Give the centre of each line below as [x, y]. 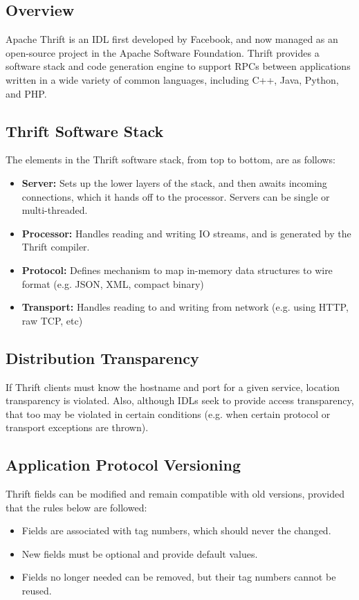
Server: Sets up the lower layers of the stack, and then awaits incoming [174, 182]
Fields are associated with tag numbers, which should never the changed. [176, 530]
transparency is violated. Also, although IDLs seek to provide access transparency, [180, 400]
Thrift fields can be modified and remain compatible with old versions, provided [175, 494]
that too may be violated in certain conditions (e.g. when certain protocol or [168, 413]
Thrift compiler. [56, 247]
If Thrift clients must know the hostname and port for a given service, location [173, 387]
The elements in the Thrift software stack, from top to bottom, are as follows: [171, 160]
